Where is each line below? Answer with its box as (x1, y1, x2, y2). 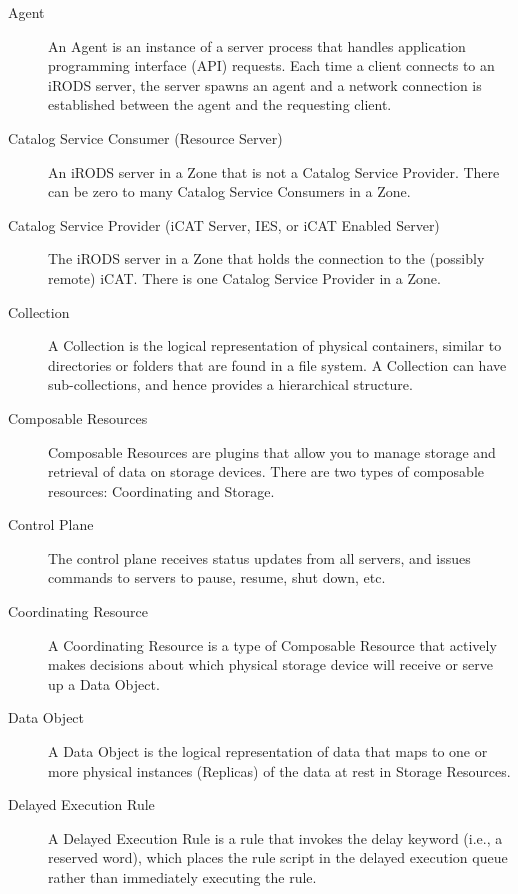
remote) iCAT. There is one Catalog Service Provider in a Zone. (48, 267, 441, 288)
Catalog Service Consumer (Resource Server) (8, 127, 283, 148)
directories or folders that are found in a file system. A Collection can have (48, 354, 507, 375)
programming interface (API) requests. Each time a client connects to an (48, 55, 495, 76)
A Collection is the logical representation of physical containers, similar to (48, 335, 502, 356)
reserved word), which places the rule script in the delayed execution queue (48, 847, 508, 868)
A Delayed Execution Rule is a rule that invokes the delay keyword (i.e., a (48, 827, 503, 848)
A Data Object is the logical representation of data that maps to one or (48, 741, 488, 762)
